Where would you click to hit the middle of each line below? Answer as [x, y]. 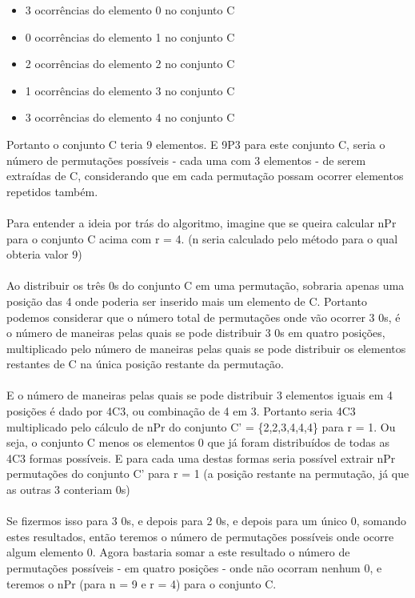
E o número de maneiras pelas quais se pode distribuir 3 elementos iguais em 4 [200, 395]
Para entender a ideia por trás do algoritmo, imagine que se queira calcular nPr [202, 222]
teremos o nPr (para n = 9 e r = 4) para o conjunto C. [142, 583]
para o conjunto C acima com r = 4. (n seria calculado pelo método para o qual [202, 238]
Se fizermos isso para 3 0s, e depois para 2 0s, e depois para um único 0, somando [207, 521]
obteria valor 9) [44, 254]
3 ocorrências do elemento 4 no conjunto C [130, 117]
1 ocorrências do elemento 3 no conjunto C [130, 90]
